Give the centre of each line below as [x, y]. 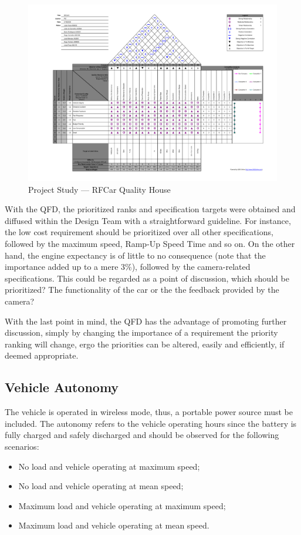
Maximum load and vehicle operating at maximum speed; [122, 505]
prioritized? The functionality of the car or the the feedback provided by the [142, 290]
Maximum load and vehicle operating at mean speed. [114, 525]
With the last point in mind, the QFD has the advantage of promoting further [146, 321]
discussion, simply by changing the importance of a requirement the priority [141, 332]
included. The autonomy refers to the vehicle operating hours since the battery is [151, 423]
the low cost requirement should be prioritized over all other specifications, [139, 232]
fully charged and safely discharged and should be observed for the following [142, 435]
